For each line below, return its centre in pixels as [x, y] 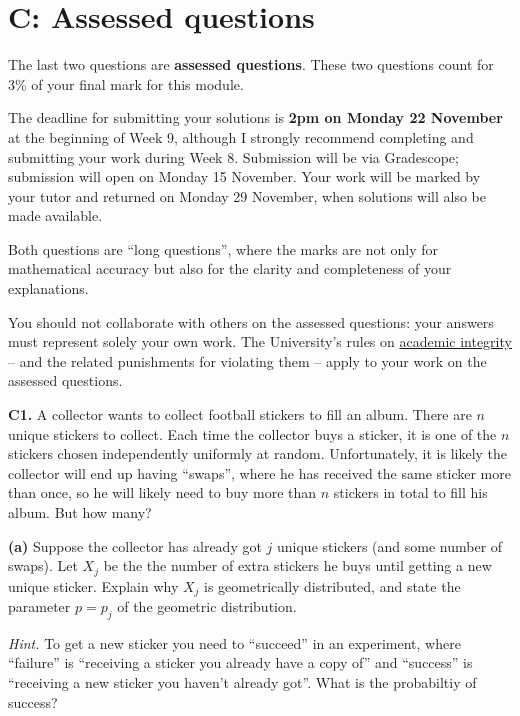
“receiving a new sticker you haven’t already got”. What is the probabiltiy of [242, 682]
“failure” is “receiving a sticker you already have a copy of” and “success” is [240, 662]
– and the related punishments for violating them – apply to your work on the [247, 360]
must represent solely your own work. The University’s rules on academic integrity [260, 341]
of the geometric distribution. [207, 606]
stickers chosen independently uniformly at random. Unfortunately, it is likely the [258, 453]
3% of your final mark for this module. [126, 83]
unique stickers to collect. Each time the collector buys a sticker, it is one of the [252, 433]
